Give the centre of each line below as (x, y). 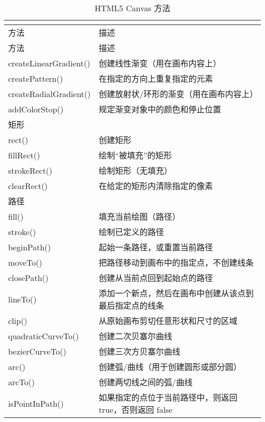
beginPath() (30, 247)
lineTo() (22, 299)
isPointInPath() (36, 403)
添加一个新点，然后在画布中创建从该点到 (176, 293)
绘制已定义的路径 (131, 232)
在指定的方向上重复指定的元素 (156, 78)
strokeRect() (30, 170)
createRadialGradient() (49, 93)
